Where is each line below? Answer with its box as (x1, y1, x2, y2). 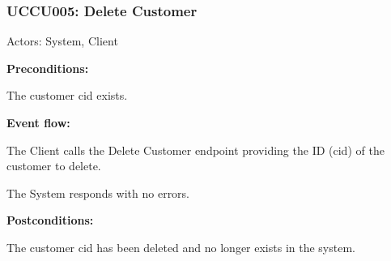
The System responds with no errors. (6, 184, 190, 201)
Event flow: (6, 114, 70, 130)
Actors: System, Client (6, 32, 118, 49)
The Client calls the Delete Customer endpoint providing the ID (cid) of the (6, 141, 385, 158)
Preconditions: (6, 59, 89, 76)
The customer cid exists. (6, 87, 128, 104)
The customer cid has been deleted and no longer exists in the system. (6, 238, 355, 255)
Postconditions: (6, 212, 94, 229)
